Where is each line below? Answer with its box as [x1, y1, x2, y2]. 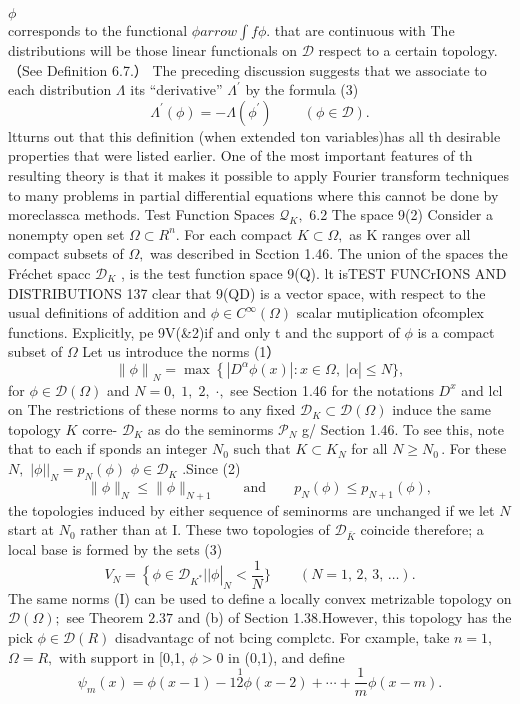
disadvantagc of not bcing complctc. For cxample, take [114, 627, 450, 648]
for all [351, 438, 388, 459]
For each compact [184, 223, 293, 244]
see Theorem [66, 607, 144, 628]
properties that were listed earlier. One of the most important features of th [8, 145, 473, 166]
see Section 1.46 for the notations [230, 379, 434, 400]
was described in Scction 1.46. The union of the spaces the [150, 243, 508, 264]
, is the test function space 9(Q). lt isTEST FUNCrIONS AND [120, 262, 507, 283]
